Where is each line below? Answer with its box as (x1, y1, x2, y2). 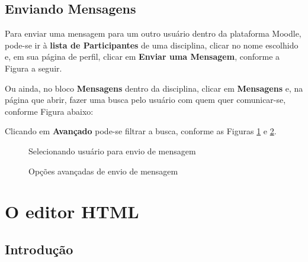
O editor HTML (5, 199, 139, 224)
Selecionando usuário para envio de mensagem (28, 144, 196, 157)
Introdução (5, 240, 73, 258)
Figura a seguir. (5, 62, 62, 74)
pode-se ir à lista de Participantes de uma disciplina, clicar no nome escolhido (5, 38, 299, 51)
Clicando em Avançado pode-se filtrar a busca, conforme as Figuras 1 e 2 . (5, 125, 277, 137)
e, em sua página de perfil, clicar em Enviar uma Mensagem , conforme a (5, 50, 280, 63)
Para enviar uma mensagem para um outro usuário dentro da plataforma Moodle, (5, 27, 301, 40)
